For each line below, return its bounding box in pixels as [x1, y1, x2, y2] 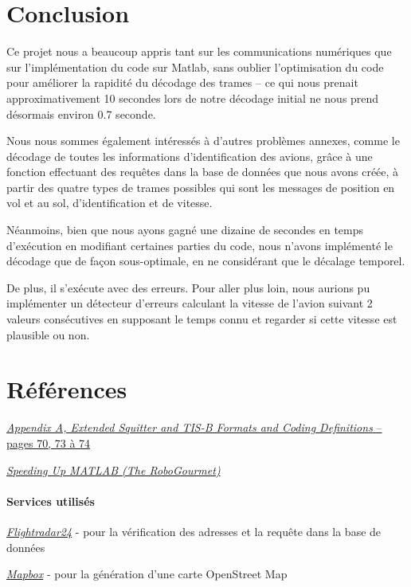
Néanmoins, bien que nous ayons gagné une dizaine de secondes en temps [6, 221, 364, 238]
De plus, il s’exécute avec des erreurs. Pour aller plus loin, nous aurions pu [6, 279, 370, 295]
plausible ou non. [6, 326, 90, 342]
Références [6, 373, 127, 405]
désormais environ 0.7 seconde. [6, 105, 156, 122]
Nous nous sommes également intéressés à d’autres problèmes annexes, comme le [6, 132, 400, 149]
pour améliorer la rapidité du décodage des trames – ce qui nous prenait [6, 74, 358, 91]
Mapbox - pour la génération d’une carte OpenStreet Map [6, 565, 288, 582]
